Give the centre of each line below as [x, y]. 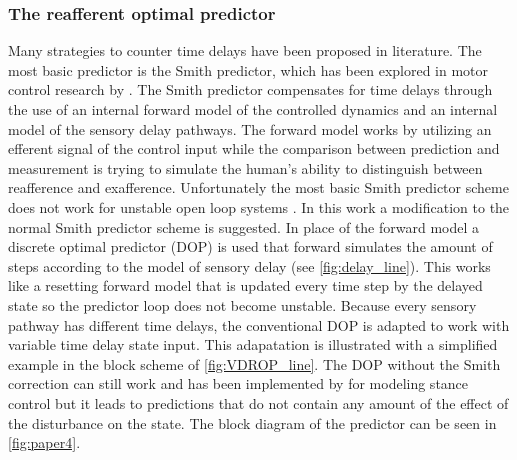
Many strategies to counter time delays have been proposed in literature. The [245, 50]
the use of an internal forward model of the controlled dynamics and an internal [253, 109]
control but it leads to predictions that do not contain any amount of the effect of [258, 402]
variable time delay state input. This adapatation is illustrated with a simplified [253, 344]
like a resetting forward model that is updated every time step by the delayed [245, 285]
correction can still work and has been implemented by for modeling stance [238, 383]
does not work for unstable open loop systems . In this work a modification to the [259, 206]
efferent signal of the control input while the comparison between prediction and [254, 148]
